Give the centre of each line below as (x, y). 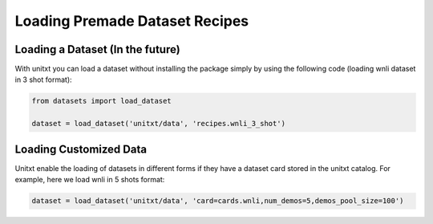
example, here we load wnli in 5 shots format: (90, 180)
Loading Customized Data (81, 149)
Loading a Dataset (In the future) (97, 49)
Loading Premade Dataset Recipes (132, 21)
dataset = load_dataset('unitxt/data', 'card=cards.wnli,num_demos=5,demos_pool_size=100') (218, 201)
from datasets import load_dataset (101, 101)
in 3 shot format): (43, 79)
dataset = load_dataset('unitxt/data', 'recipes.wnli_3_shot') (159, 124)
